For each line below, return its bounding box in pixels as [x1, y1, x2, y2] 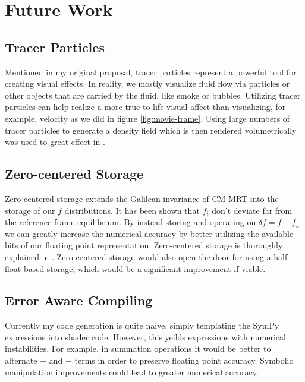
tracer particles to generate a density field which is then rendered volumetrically [5, 124, 297, 136]
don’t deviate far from [212, 204, 293, 216]
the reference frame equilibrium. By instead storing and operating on [5, 216, 256, 228]
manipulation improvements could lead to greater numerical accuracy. [5, 365, 259, 378]
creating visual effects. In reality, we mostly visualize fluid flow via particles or [5, 77, 290, 90]
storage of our [5, 204, 55, 216]
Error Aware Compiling [5, 291, 153, 310]
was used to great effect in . [5, 135, 105, 148]
